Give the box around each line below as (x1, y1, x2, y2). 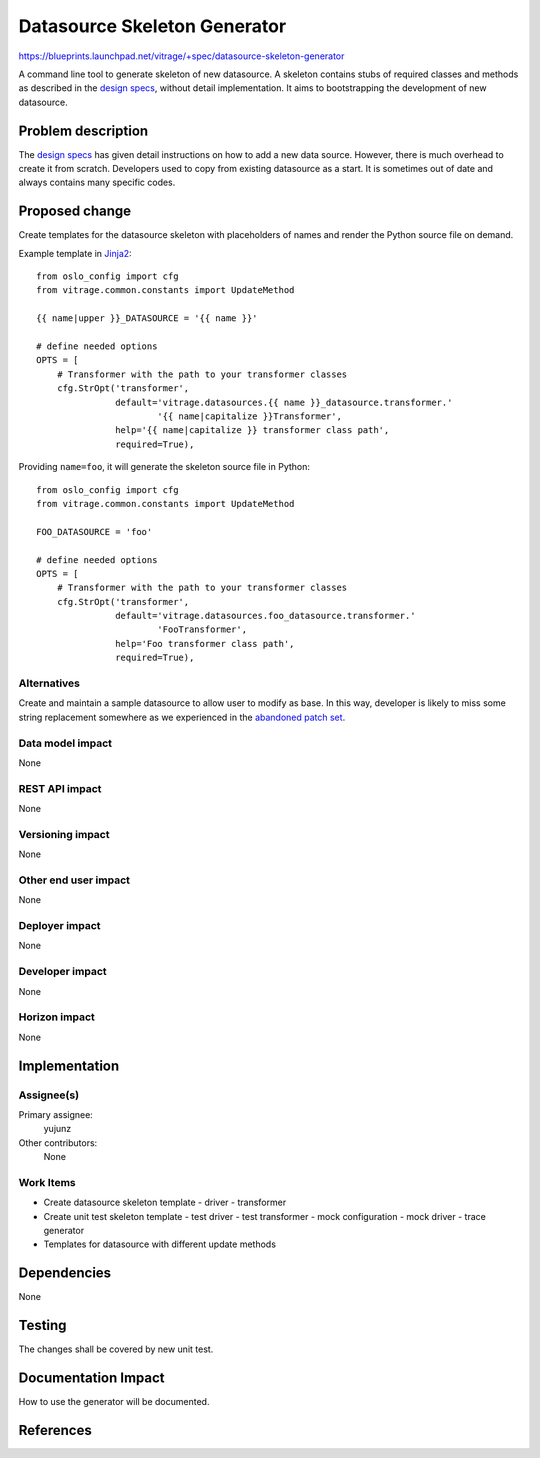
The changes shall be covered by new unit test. (18, 1343, 214, 1355)
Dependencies (18, 1265, 112, 1282)
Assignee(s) (18, 1088, 80, 1102)
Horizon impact (18, 1010, 95, 1024)
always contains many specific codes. (18, 176, 176, 189)
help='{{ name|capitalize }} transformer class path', (115, 425, 390, 436)
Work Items (18, 1175, 76, 1189)
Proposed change (18, 203, 132, 220)
